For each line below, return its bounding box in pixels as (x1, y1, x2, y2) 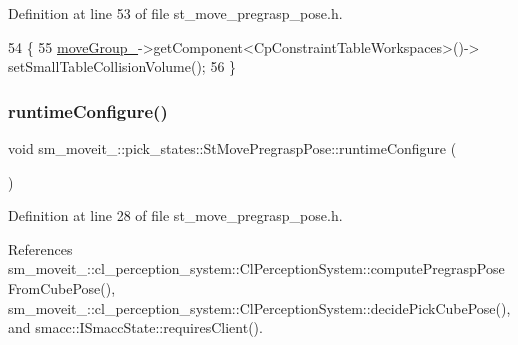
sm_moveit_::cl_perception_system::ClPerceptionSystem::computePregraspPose (8, 258, 505, 279)
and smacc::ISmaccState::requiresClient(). (8, 317, 263, 338)
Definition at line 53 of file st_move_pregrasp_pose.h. (8, 3, 343, 23)
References (8, 238, 73, 259)
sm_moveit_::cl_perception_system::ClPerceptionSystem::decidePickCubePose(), (8, 297, 511, 318)
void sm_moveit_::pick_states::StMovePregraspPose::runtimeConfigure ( (8, 138, 457, 158)
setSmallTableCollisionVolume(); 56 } (8, 56, 237, 77)
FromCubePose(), (8, 277, 116, 298)
